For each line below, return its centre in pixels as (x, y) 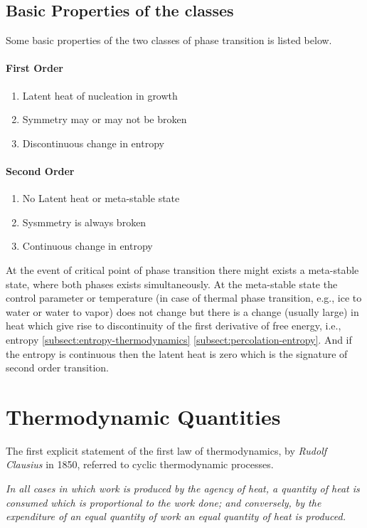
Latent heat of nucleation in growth (100, 95)
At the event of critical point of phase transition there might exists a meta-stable (182, 269)
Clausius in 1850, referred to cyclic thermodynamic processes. (140, 464)
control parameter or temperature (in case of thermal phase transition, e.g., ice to (184, 298)
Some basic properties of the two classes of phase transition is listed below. (169, 40)
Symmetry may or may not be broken (105, 119)
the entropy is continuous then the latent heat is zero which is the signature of (177, 353)
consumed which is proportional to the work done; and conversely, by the (164, 502)
